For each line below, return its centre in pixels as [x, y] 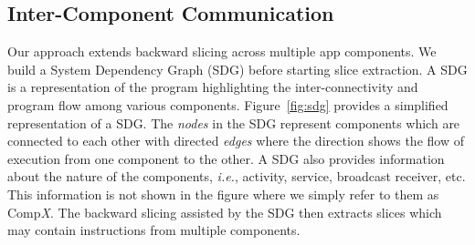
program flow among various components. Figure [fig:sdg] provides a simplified [228, 104]
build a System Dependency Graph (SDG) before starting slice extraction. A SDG [237, 69]
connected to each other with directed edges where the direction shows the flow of [236, 141]
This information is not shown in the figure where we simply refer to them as [223, 194]
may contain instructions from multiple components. [154, 230]
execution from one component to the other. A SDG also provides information [226, 158]
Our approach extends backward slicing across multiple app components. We [222, 51]
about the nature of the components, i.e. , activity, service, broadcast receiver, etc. [237, 176]
